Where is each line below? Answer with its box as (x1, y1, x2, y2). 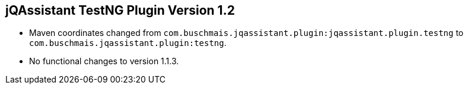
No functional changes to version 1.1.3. (29, 56, 179, 67)
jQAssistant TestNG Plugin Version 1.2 (5, 3, 235, 18)
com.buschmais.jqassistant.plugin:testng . (29, 38, 227, 48)
